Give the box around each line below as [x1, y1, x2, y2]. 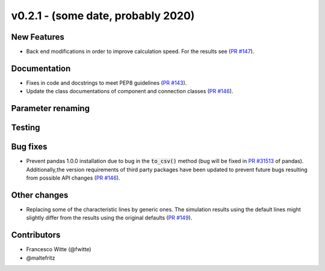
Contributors [11, 230, 61, 240]
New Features [11, 32, 64, 42]
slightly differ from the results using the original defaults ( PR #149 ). [26, 214, 193, 222]
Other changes [11, 190, 69, 200]
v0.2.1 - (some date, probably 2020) [11, 9, 195, 22]
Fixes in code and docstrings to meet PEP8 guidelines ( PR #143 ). [26, 79, 187, 87]
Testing [11, 123, 40, 133]
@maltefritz [26, 254, 55, 261]
